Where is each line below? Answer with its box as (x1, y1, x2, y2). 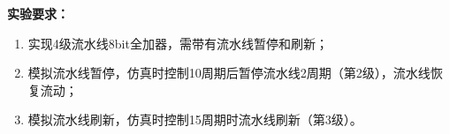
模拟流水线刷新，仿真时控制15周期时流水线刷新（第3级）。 (27, 110, 362, 129)
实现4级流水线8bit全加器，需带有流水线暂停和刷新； (27, 33, 328, 52)
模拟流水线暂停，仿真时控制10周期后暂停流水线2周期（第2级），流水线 (27, 63, 431, 82)
